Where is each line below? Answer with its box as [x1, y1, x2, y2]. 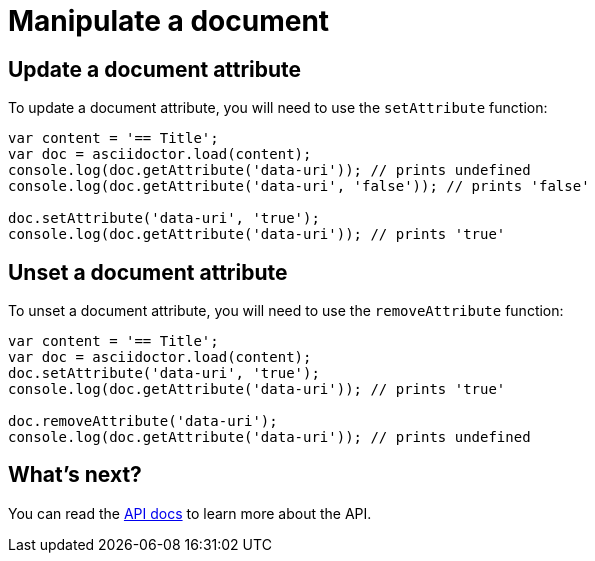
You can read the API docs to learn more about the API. [8, 504, 372, 522]
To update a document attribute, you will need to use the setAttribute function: [8, 99, 548, 117]
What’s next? [8, 462, 142, 488]
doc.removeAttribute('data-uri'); [8, 413, 278, 430]
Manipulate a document [8, 4, 330, 38]
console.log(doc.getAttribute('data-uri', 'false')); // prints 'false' [8, 178, 590, 195]
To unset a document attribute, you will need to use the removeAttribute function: [8, 302, 564, 320]
